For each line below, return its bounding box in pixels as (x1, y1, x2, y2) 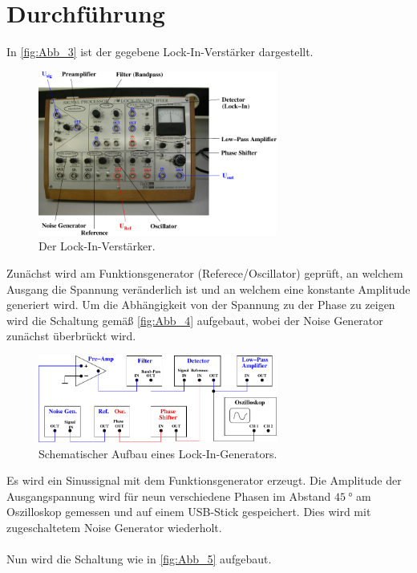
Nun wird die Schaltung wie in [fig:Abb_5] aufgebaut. (6, 551, 272, 567)
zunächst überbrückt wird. (6, 327, 136, 344)
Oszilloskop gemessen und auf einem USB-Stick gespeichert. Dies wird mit (6, 503, 371, 520)
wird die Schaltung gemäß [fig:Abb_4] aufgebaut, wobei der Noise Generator (6, 311, 383, 328)
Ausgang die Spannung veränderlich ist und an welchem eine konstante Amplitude (6, 280, 411, 297)
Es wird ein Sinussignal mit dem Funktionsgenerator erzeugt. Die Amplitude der (6, 472, 402, 489)
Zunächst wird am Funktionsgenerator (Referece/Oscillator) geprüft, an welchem (6, 265, 403, 282)
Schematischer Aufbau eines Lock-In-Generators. (38, 445, 277, 461)
